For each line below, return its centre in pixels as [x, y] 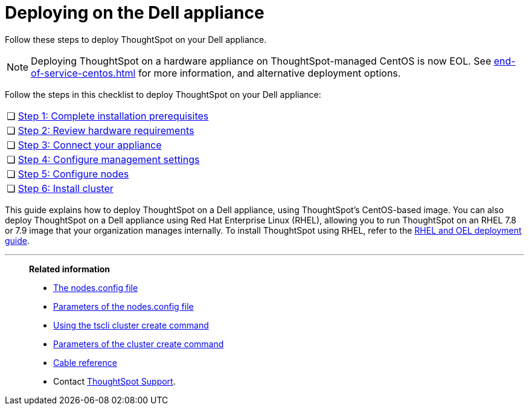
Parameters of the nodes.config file [123, 306]
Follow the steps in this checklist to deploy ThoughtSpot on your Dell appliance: [163, 94]
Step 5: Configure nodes [73, 174]
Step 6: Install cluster [66, 188]
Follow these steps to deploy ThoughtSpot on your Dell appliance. [136, 39]
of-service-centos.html [83, 73]
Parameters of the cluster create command [139, 344]
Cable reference [85, 362]
